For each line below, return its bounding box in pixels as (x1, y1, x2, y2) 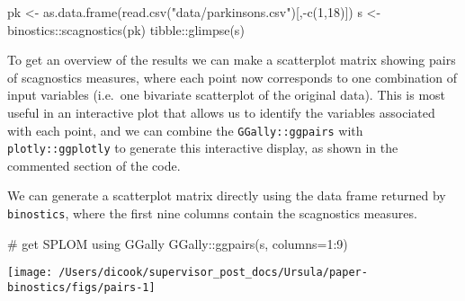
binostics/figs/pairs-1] (7, 280, 156, 294)
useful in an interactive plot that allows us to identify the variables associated (7, 102, 435, 121)
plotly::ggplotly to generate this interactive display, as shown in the (7, 138, 398, 157)
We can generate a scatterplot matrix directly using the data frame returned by (7, 186, 446, 205)
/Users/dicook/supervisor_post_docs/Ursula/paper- (58, 266, 368, 279)
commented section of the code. (7, 155, 181, 174)
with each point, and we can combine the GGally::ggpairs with (7, 120, 363, 139)
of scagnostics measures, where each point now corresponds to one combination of (7, 67, 457, 86)
